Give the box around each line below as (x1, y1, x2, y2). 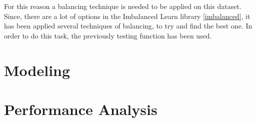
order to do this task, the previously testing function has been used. (4, 30, 212, 40)
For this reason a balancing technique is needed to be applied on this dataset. (4, 1, 241, 11)
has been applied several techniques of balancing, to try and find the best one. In (4, 20, 252, 31)
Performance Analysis (4, 98, 157, 119)
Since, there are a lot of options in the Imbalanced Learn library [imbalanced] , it (4, 10, 250, 21)
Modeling (4, 59, 70, 80)
